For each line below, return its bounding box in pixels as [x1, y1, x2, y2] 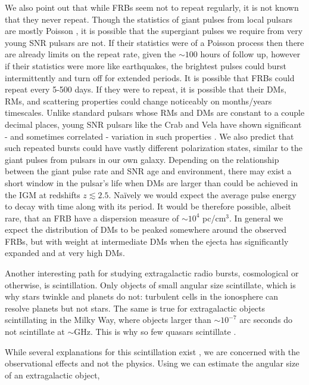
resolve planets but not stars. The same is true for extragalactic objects [5, 301, 266, 314]
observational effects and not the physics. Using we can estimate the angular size [5, 357, 299, 369]
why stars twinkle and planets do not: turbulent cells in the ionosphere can [5, 290, 279, 303]
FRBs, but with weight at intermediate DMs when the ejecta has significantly [5, 235, 289, 247]
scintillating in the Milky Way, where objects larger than [5, 313, 211, 326]
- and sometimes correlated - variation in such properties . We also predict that [5, 130, 294, 142]
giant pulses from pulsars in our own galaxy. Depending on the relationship [5, 153, 279, 165]
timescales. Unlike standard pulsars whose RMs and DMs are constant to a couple [5, 106, 305, 119]
